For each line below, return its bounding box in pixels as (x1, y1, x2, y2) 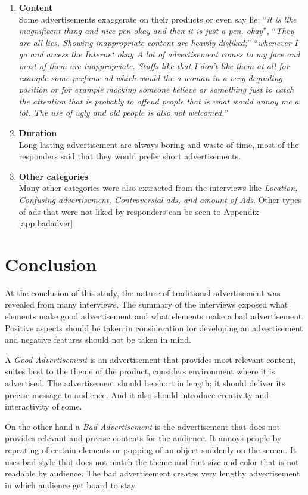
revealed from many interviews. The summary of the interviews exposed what (5, 298, 288, 310)
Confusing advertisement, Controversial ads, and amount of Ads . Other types (18, 193, 302, 205)
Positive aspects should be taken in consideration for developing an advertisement (5, 321, 303, 334)
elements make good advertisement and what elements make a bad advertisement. (5, 310, 304, 322)
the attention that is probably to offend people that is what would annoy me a (18, 94, 299, 107)
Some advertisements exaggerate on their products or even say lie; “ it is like (18, 13, 297, 25)
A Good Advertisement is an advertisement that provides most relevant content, (5, 353, 296, 365)
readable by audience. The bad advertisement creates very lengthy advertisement (5, 467, 300, 479)
